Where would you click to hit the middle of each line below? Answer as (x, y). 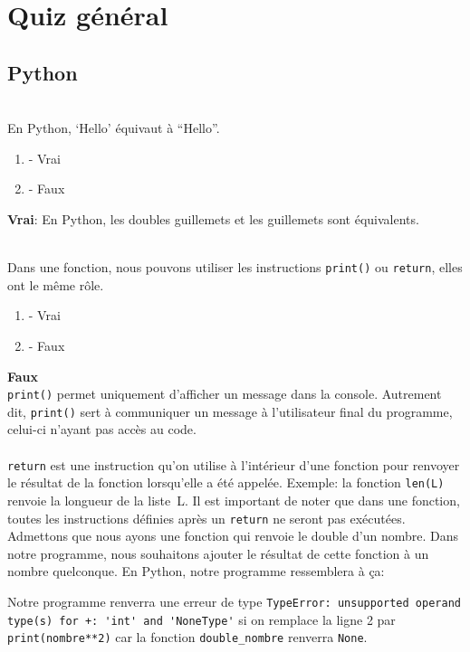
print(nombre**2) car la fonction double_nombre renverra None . (187, 637)
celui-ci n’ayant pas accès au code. (102, 429)
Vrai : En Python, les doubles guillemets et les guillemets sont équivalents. (213, 218)
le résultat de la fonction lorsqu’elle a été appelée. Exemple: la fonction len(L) (226, 482)
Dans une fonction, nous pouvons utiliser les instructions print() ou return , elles (235, 267)
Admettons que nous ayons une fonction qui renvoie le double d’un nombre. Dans (233, 536)
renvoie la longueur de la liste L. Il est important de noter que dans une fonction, (234, 500)
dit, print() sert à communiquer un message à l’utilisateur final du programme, (230, 411)
